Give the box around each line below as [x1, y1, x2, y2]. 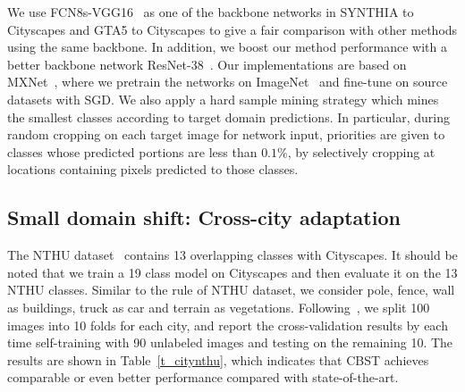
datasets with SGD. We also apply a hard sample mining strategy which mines [7, 89, 439, 108]
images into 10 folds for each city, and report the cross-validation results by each [7, 315, 448, 334]
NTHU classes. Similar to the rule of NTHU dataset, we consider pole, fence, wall [7, 280, 455, 299]
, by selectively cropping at [287, 142, 435, 161]
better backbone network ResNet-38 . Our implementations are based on [7, 54, 407, 73]
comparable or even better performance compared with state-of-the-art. [7, 368, 399, 387]
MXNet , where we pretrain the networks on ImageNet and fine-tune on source [7, 72, 448, 91]
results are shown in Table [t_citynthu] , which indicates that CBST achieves [7, 350, 429, 369]
